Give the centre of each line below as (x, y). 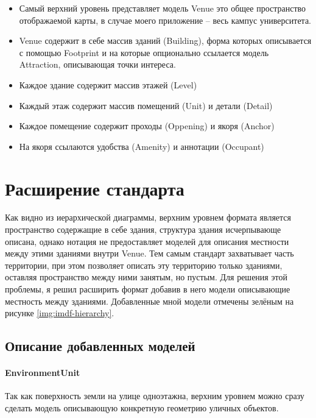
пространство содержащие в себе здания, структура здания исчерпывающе (143, 229)
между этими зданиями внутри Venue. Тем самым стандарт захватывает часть (149, 253)
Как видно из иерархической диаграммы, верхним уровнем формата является (148, 217)
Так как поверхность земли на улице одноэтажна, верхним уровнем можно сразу (155, 396)
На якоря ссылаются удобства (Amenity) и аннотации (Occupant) (142, 146)
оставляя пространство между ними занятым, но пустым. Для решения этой (146, 277)
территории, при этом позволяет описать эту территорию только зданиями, (144, 265)
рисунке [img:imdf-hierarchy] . (60, 313)
